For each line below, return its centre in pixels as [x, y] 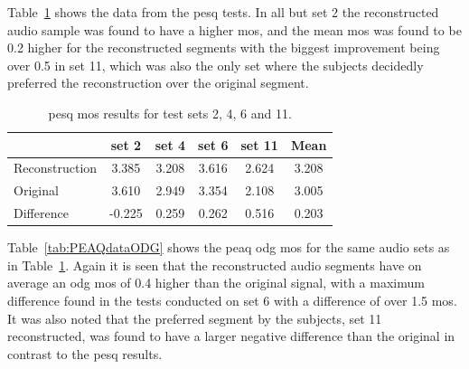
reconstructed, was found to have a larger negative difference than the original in [231, 336]
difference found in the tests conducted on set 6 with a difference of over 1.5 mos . [232, 300]
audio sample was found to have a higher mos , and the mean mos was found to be [234, 29]
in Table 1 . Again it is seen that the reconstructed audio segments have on [215, 265]
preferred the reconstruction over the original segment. [158, 83]
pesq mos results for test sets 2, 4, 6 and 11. [170, 113]
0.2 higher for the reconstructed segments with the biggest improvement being [224, 47]
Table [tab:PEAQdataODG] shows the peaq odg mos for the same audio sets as [229, 247]
